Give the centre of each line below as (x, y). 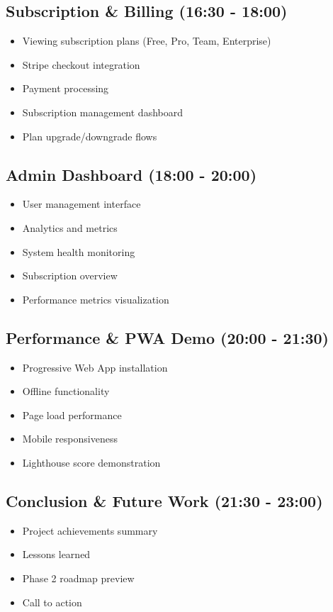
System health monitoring (79, 251)
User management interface (81, 204)
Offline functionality (66, 391)
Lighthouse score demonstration (91, 462)
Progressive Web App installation (95, 367)
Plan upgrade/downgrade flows (90, 136)
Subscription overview (70, 276)
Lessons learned (56, 554)
